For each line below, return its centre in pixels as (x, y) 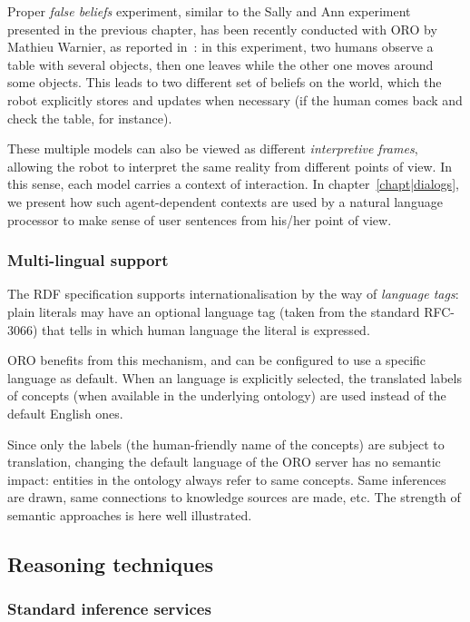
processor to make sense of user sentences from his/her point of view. (200, 219)
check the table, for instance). (90, 118)
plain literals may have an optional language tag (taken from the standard (214, 311)
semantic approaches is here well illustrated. (130, 514)
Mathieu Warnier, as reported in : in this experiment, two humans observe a (220, 47)
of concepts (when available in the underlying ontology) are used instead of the (227, 395)
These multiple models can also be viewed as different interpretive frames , (213, 148)
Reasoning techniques (111, 563)
